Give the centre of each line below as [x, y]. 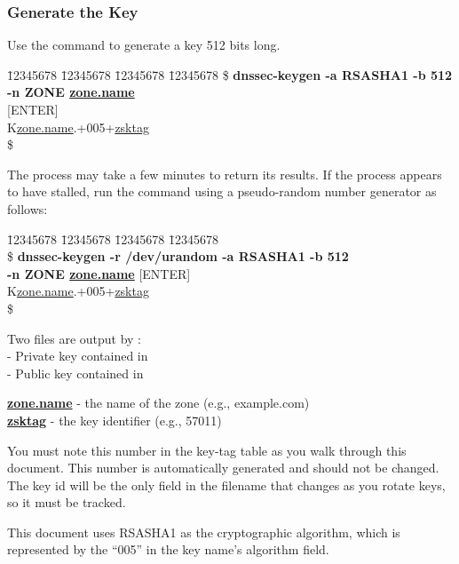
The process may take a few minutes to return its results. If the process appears [225, 174]
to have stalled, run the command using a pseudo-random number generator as [222, 191]
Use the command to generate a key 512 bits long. [144, 45]
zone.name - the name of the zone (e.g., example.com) [158, 403]
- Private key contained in [78, 356]
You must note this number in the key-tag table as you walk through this [207, 450]
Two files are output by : [75, 338]
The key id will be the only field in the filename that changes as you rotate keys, [226, 485]
